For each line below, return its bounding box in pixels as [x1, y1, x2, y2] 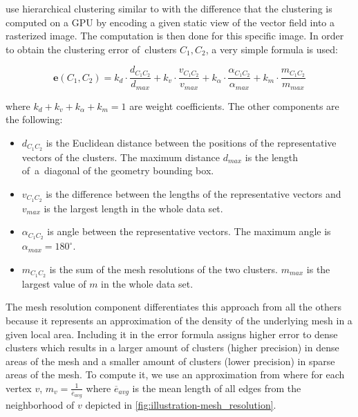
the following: [6, 112, 63, 127]
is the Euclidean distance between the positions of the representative [46, 135, 337, 149]
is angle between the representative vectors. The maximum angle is [47, 224, 331, 239]
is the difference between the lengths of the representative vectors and [46, 186, 341, 201]
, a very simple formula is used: [205, 41, 338, 56]
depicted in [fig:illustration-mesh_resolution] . [85, 398, 276, 412]
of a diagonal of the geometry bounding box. [21, 163, 214, 178]
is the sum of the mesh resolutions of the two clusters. [49, 261, 279, 276]
